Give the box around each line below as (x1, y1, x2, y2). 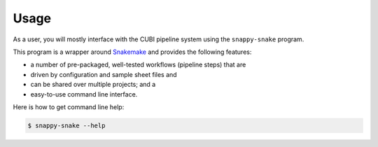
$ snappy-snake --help (27, 121, 106, 129)
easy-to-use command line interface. (30, 90, 138, 98)
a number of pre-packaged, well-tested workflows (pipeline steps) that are (30, 60, 246, 69)
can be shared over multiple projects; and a (30, 80, 156, 89)
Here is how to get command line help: (13, 102, 125, 111)
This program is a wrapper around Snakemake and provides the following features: (13, 48, 252, 56)
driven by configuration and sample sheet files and (30, 70, 178, 78)
